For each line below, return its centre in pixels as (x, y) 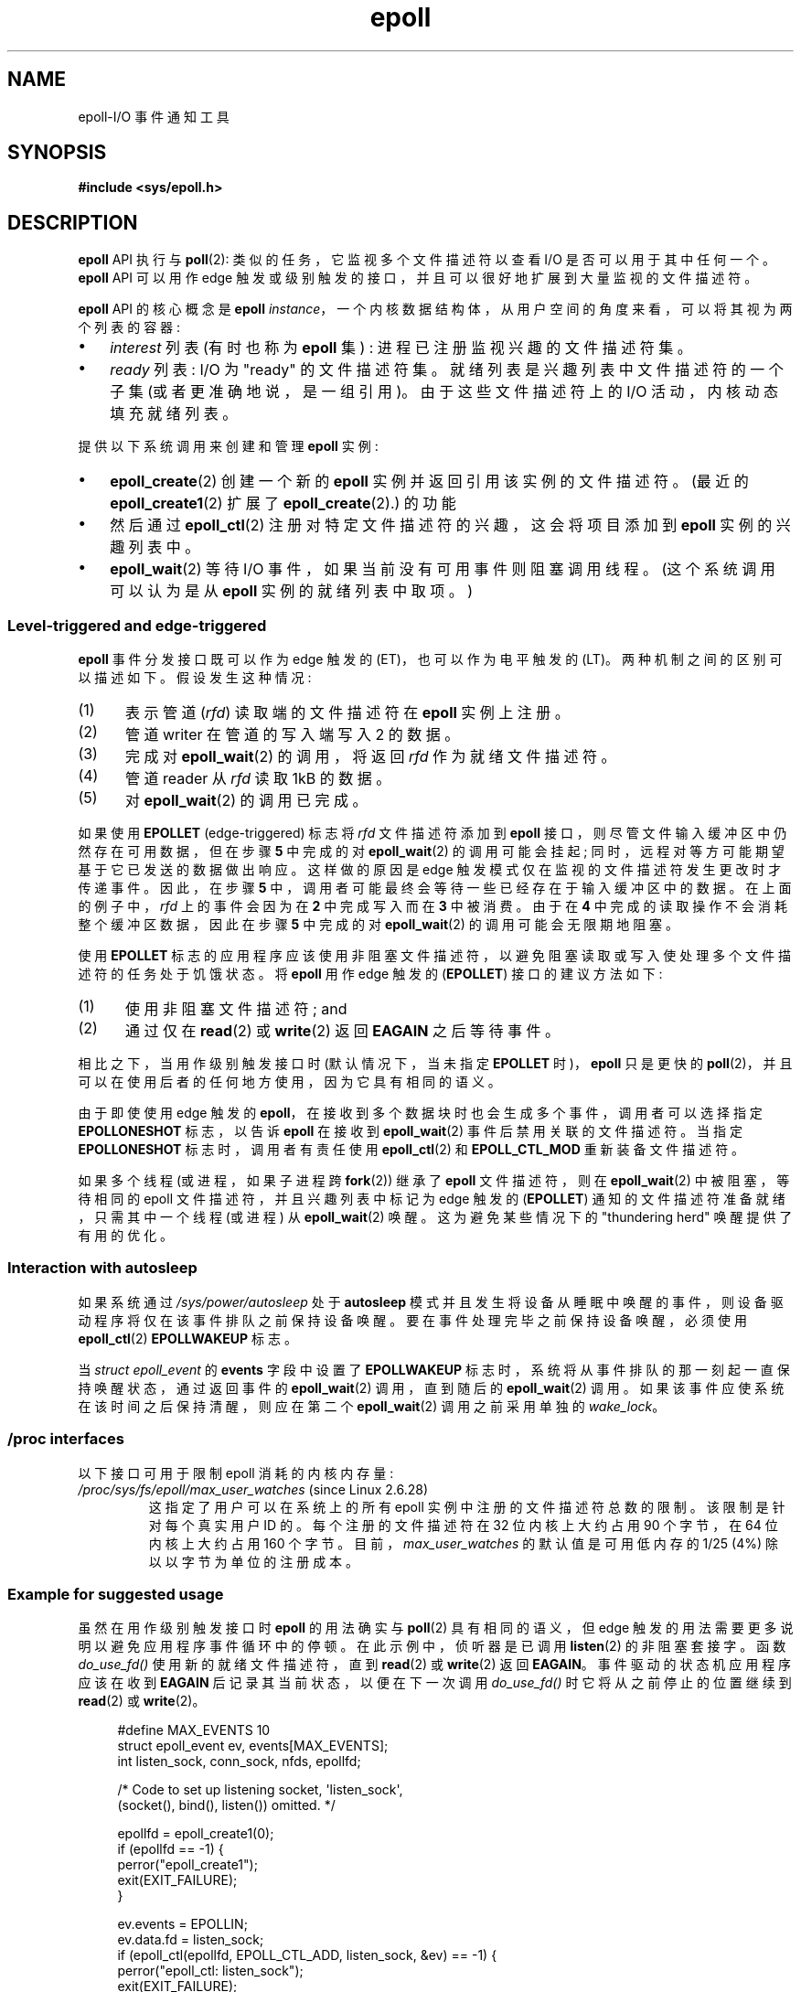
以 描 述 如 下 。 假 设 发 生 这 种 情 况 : (195, 678)
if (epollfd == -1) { (171, 1849)
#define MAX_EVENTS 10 (194, 1730)
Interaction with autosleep (102, 1268)
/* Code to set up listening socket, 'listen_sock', (260, 1790)
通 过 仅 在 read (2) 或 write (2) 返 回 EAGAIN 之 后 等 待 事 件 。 (342, 1031)
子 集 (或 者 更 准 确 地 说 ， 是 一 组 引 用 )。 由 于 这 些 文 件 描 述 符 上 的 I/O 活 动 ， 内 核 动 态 (444, 392)
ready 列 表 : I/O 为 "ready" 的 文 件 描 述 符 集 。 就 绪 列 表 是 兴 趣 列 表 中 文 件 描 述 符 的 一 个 (447, 370)
